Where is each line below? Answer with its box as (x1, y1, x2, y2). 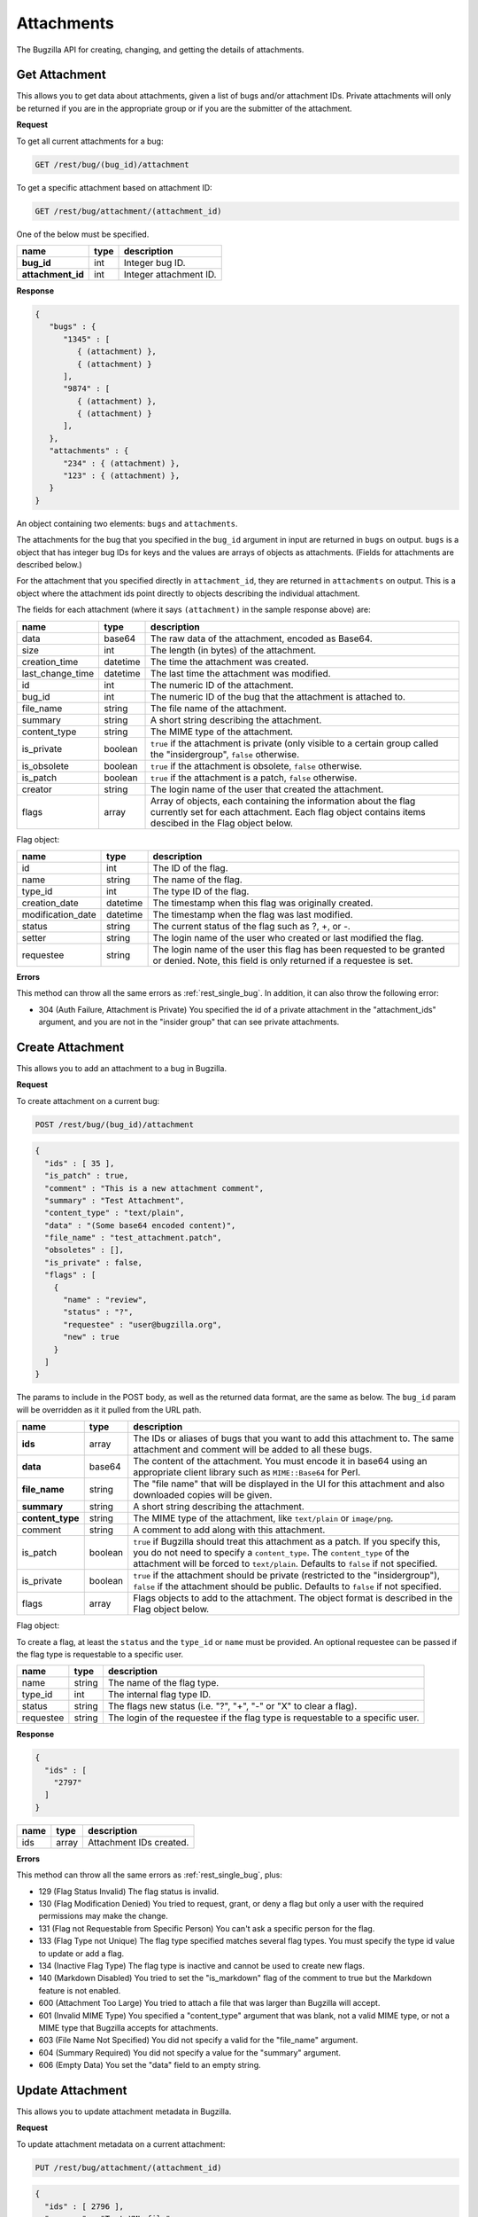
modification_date (21, 908, 96, 920)
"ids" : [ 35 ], (44, 1158, 115, 1168)
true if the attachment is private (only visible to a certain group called (150, 737, 439, 749)
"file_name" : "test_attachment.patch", (44, 1233, 222, 1243)
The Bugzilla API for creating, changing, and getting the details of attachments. (16, 44, 305, 55)
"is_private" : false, (44, 1257, 143, 1267)
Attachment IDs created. (88, 1836, 189, 1848)
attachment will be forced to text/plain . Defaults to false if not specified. (133, 1557, 438, 1570)
